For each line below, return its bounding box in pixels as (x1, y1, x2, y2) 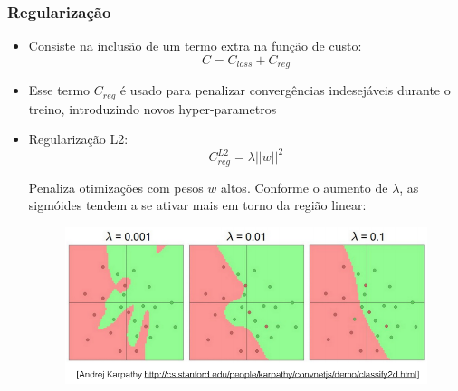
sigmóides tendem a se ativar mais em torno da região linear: (28, 195, 367, 215)
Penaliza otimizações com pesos (28, 177, 204, 196)
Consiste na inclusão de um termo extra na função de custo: (28, 36, 362, 55)
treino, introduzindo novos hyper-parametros (28, 99, 277, 118)
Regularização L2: (28, 129, 129, 148)
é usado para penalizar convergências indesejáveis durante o (119, 81, 451, 100)
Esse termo (28, 81, 91, 100)
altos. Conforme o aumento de (221, 177, 388, 196)
